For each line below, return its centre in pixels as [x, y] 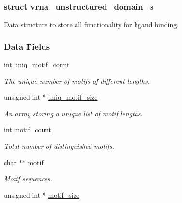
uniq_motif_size [73, 97]
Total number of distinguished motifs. [59, 146]
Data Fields [27, 46]
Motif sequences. [28, 178]
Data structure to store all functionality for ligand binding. [91, 25]
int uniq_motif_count [37, 64]
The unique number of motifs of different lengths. [77, 80]
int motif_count [28, 129]
